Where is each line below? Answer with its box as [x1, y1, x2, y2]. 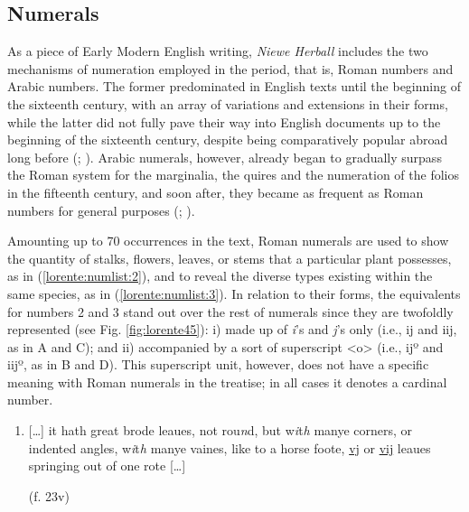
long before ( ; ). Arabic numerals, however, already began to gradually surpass [7, 147, 442, 166]
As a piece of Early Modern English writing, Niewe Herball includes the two [7, 42, 428, 61]
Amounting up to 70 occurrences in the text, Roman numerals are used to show [7, 231, 449, 250]
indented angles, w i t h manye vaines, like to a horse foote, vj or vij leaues [28, 438, 431, 457]
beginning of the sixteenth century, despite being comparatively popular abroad [7, 130, 448, 149]
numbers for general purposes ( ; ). [7, 200, 195, 219]
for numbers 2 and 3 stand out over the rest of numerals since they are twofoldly [7, 302, 454, 321]
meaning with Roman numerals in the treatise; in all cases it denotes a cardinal [7, 372, 447, 391]
